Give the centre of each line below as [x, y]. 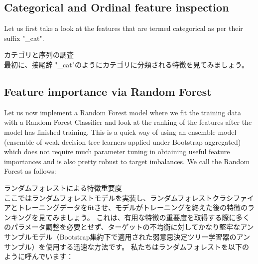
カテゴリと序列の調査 [39, 55]
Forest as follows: [30, 171]
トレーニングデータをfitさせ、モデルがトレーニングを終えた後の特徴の [132, 207]
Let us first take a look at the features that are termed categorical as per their [124, 28]
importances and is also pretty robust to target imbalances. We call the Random [127, 161]
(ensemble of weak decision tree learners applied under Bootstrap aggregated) [123, 141]
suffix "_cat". [24, 38]
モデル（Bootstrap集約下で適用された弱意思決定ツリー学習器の [134, 236]
